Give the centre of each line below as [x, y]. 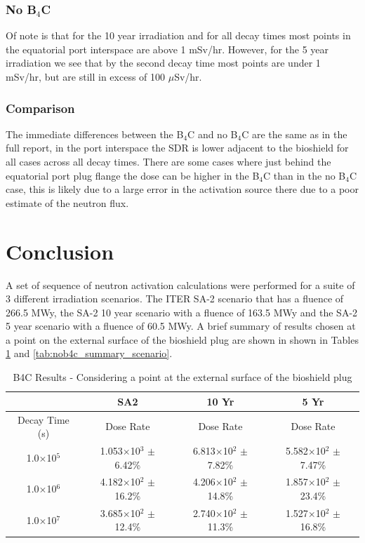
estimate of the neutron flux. [67, 202]
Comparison [40, 108]
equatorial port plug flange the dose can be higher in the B [133, 175]
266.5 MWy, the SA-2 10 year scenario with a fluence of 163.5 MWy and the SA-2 [182, 312]
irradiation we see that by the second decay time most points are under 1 [163, 63]
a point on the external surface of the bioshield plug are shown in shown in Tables [182, 339]
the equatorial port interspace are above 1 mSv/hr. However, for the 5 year [167, 49]
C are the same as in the [294, 134]
